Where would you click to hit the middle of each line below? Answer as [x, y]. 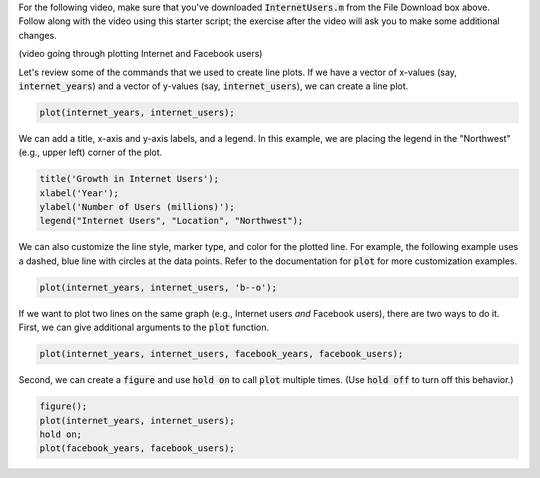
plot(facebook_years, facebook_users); [137, 448]
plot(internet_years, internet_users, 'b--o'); [158, 287]
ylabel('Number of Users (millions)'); [137, 207]
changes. [37, 35]
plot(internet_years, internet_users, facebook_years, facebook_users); [221, 354]
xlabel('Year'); [79, 193]
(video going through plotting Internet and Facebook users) [140, 54]
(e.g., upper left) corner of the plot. [90, 152]
